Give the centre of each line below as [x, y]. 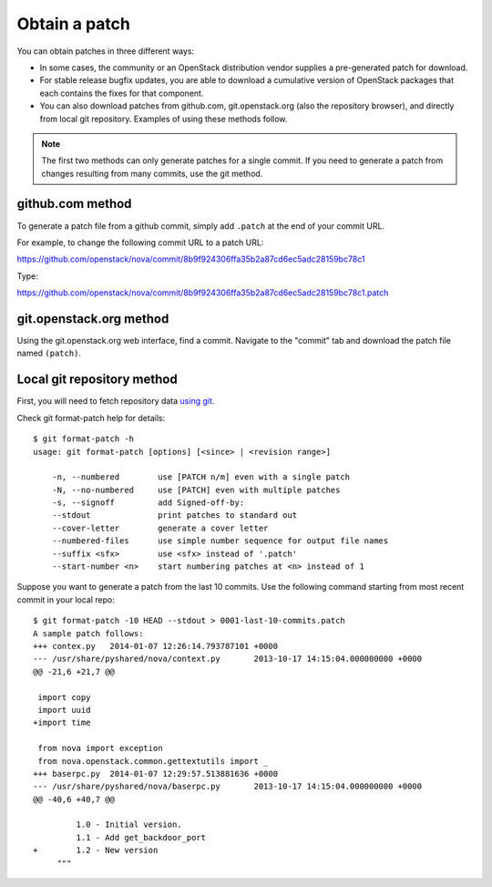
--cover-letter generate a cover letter [160, 528]
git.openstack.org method [93, 319]
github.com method [74, 204]
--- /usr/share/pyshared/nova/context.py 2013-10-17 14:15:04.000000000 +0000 [228, 659]
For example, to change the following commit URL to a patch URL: [140, 242]
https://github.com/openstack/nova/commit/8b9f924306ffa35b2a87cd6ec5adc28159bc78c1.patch [203, 293]
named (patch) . [49, 353]
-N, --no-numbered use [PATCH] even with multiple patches [196, 490]
